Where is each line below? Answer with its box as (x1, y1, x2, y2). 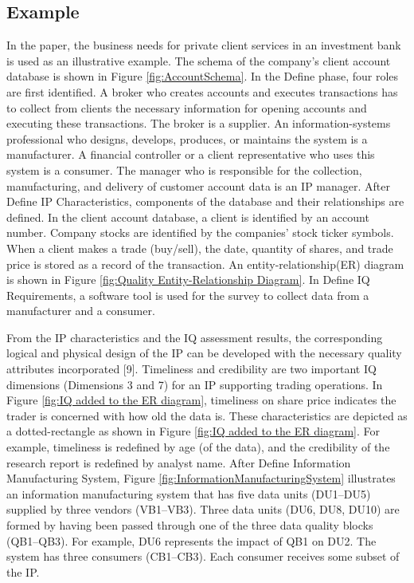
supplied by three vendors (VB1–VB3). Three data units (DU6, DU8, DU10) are (6, 501, 400, 518)
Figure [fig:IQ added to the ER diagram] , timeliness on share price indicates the (6, 392, 396, 408)
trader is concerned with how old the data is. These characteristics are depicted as (6, 407, 408, 423)
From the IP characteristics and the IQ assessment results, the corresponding (6, 329, 383, 345)
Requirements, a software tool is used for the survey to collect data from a (6, 286, 369, 303)
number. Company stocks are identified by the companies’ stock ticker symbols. (6, 224, 394, 241)
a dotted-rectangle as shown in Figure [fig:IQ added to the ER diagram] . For (6, 423, 380, 439)
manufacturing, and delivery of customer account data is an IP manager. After (6, 177, 391, 194)
